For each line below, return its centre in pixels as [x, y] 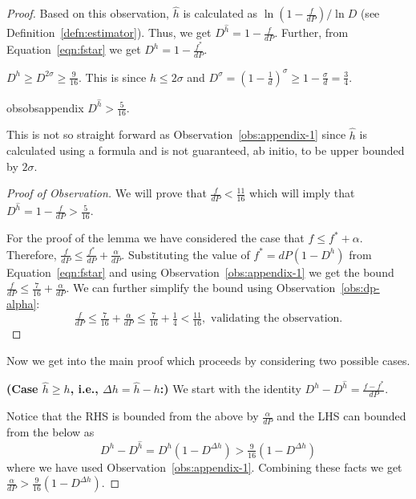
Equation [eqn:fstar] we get [74, 49]
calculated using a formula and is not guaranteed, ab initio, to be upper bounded [206, 150]
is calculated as [220, 13]
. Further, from [311, 32]
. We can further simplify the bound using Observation [201, 288]
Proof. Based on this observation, [88, 13]
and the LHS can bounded [341, 416]
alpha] [22, 304]
